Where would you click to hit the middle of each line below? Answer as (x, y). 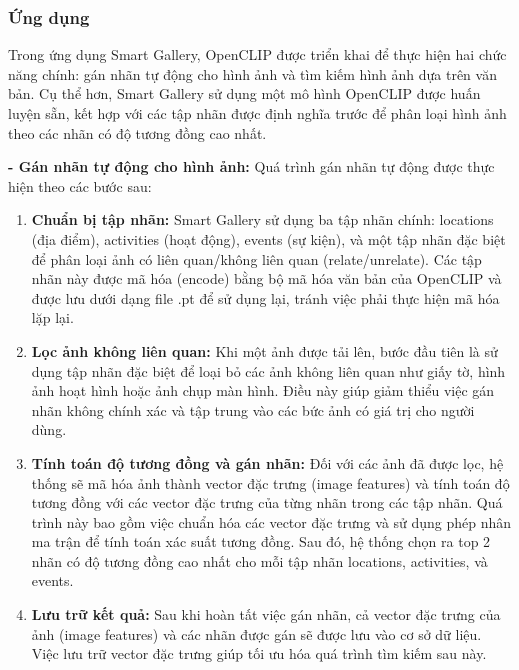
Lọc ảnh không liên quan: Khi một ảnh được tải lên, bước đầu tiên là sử (264, 350)
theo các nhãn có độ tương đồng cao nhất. (137, 132)
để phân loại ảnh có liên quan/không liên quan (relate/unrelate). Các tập (256, 258)
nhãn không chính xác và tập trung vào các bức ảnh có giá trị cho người (253, 409)
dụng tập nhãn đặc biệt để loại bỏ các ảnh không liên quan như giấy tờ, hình (268, 370)
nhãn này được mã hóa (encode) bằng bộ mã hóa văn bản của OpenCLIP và (266, 278)
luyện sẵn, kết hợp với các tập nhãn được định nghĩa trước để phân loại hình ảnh (257, 113)
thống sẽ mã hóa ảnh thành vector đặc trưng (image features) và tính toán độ (270, 482)
